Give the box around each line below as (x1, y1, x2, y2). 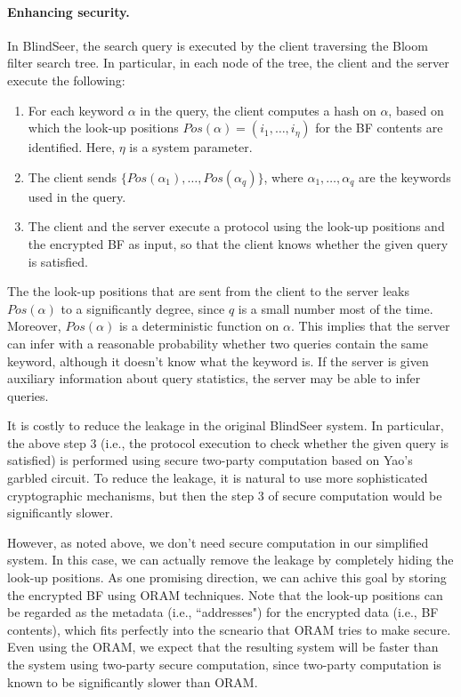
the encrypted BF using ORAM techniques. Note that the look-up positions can (7, 585, 443, 604)
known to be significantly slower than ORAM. (7, 672, 258, 691)
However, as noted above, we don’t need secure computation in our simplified (7, 533, 429, 551)
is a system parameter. (129, 138, 253, 156)
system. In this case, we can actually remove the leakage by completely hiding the (7, 550, 454, 569)
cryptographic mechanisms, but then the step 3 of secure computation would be (7, 485, 442, 504)
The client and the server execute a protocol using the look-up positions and (28, 217, 445, 236)
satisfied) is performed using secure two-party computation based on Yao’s (7, 451, 413, 469)
